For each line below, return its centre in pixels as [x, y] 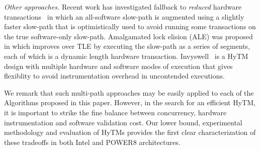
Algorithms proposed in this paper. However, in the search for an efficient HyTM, [130, 102]
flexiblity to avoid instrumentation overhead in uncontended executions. [114, 76]
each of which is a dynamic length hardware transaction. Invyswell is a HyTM [126, 56]
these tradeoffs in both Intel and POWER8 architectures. [92, 142]
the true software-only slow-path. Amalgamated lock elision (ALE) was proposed [128, 36]
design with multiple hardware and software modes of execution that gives [118, 66]
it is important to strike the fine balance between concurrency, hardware [115, 112]
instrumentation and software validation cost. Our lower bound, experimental [123, 122]
